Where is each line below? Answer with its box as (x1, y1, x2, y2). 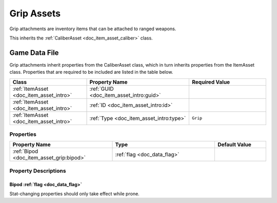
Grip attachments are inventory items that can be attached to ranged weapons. (9, 26, 176, 32)
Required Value (192, 78, 230, 86)
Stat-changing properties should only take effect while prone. (9, 190, 140, 197)
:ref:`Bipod (12, 148, 38, 155)
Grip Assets (9, 8, 61, 19)
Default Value (217, 141, 251, 148)
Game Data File (9, 48, 59, 57)
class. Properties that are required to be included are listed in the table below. (9, 69, 173, 75)
